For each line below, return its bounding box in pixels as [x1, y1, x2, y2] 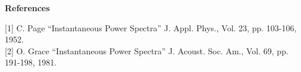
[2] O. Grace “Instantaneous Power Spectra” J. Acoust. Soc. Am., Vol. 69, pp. [5, 44, 289, 57]
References [5, 2, 50, 14]
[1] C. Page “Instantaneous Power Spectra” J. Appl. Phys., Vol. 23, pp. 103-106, [5, 21, 297, 34]
